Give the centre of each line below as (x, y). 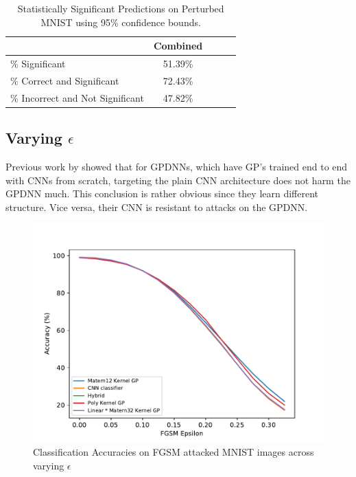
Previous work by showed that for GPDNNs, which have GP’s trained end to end (177, 167)
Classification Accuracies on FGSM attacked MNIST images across (174, 451)
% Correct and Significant (65, 80)
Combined (178, 46)
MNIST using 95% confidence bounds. (121, 22)
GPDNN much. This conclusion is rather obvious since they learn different (162, 193)
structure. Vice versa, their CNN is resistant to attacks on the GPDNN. (157, 207)
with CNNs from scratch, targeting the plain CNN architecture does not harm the (178, 180)
